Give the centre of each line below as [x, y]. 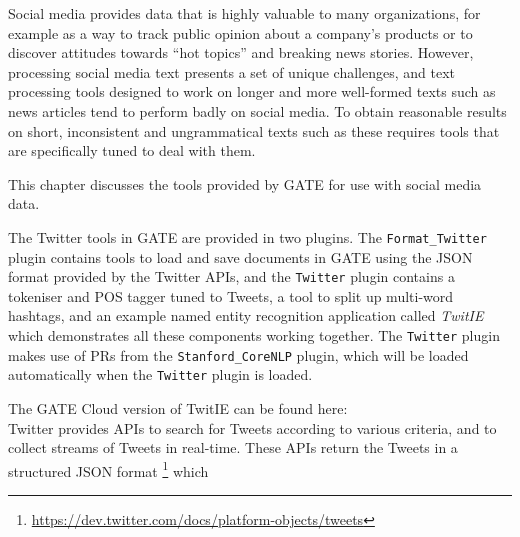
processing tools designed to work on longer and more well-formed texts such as [252, 91]
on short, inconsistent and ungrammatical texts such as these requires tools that [254, 130]
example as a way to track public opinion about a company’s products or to [240, 32]
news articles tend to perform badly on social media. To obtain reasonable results [257, 110]
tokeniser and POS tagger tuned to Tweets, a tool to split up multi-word [231, 295]
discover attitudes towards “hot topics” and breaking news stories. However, [241, 52]
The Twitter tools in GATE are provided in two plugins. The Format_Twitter [247, 236]
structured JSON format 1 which [108, 469]
